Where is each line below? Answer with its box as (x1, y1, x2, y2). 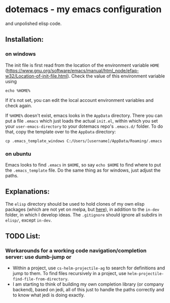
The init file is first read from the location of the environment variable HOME (5, 62, 160, 68)
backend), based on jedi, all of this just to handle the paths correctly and (12, 287, 164, 293)
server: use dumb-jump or (5, 254, 72, 261)
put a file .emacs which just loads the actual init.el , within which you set (5, 118, 158, 124)
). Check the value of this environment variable (67, 73, 165, 79)
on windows (5, 50, 36, 58)
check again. (5, 102, 32, 108)
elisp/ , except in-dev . (5, 217, 52, 223)
